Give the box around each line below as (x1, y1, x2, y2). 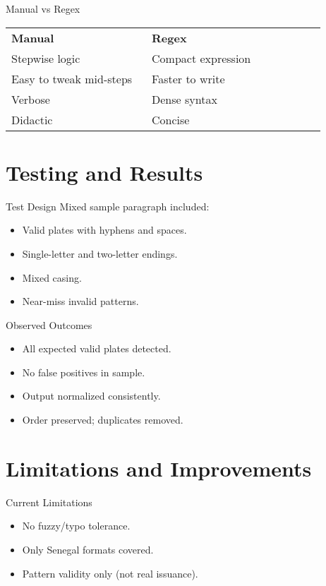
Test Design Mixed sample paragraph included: (6, 198, 210, 213)
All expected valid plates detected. (22, 341, 171, 356)
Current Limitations (6, 494, 92, 509)
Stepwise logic (11, 49, 80, 66)
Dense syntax (152, 90, 217, 107)
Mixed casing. (22, 270, 82, 285)
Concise (152, 111, 190, 128)
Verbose (11, 90, 50, 107)
